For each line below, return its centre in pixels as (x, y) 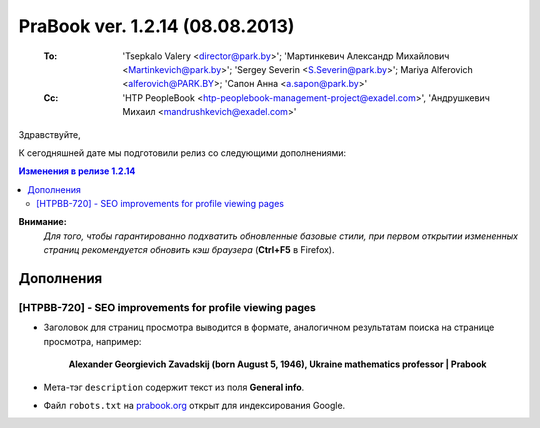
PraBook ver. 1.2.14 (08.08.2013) (156, 26)
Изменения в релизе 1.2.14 (77, 171)
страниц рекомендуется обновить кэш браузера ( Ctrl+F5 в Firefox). (189, 250)
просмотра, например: (92, 341)
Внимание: (42, 222)
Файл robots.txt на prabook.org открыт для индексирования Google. (194, 405)
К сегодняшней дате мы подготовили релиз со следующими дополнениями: (182, 152)
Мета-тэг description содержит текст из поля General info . (174, 387)
